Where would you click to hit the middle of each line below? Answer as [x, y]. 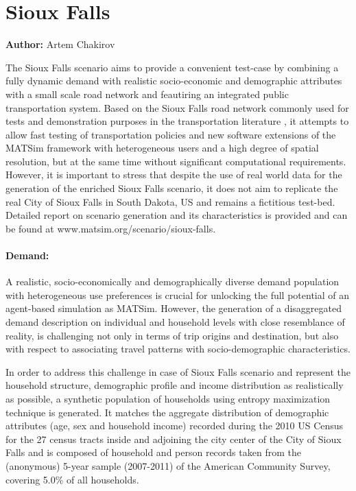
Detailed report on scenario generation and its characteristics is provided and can [177, 215]
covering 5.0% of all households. [72, 479]
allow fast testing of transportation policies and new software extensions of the [171, 134]
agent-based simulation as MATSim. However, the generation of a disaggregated [174, 308]
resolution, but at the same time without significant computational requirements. [176, 161]
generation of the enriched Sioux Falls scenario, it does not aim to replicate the [172, 188]
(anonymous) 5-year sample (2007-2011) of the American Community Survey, [168, 465]
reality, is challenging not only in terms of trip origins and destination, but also [172, 335]
